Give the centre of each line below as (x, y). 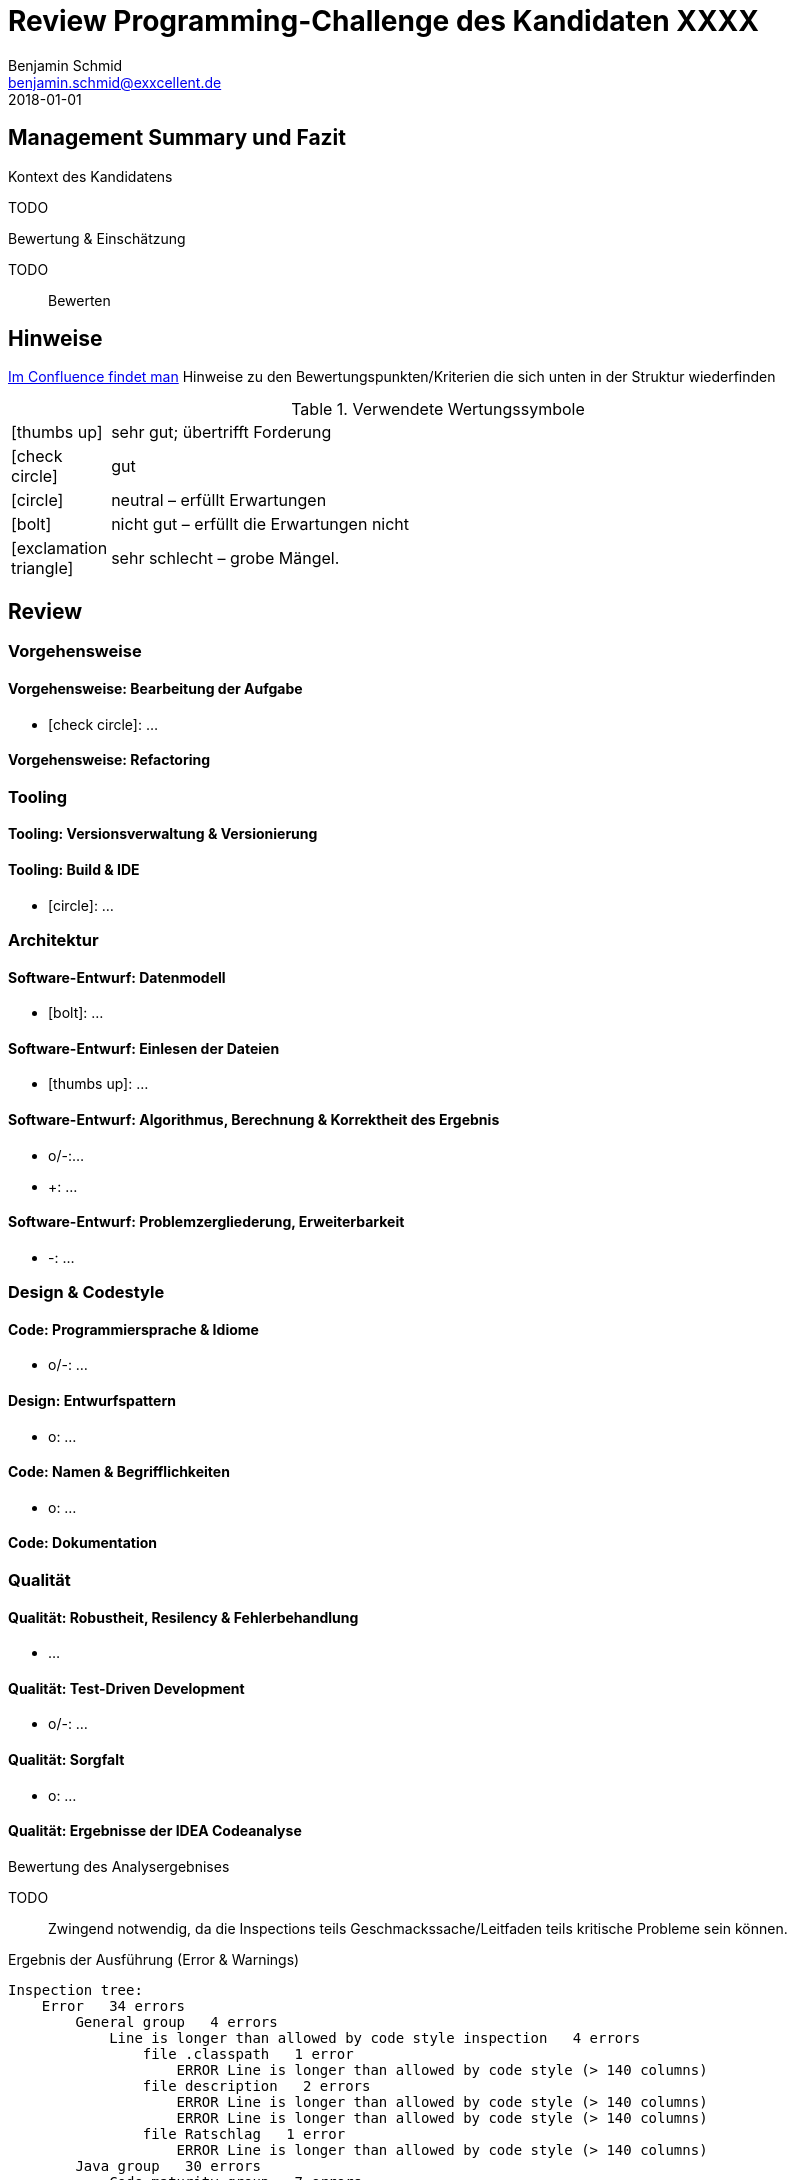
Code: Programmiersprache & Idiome (133, 1329)
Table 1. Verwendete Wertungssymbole (438, 409)
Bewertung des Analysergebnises (119, 1866)
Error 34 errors (113, 2005)
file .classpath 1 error (248, 2053)
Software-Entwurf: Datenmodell (117, 977)
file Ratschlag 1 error (244, 2133)
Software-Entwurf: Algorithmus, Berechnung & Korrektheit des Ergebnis (254, 1119)
